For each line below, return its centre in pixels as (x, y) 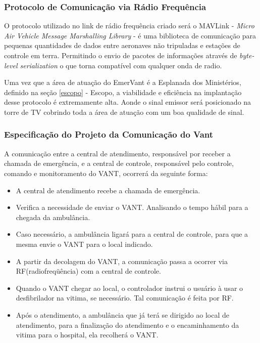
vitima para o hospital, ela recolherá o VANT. (87, 335)
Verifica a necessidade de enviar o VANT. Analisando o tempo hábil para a (132, 207)
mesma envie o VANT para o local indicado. (84, 244)
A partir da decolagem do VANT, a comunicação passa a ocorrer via (122, 261)
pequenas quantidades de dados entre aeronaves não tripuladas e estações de (122, 45)
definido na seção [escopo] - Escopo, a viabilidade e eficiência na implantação (123, 92)
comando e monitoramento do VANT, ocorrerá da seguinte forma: (106, 173)
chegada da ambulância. (53, 217)
